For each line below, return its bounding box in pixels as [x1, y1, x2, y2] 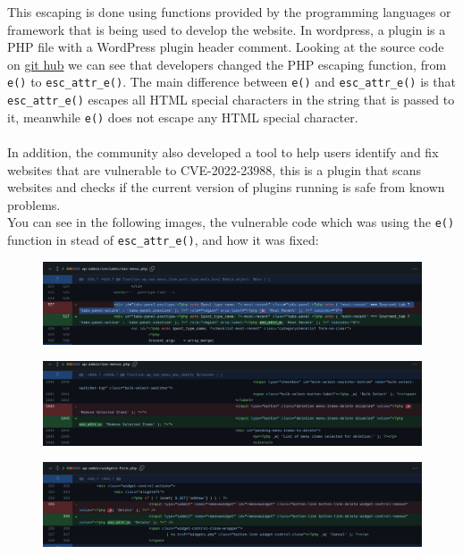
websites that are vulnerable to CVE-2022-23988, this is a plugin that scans [7, 160, 422, 179]
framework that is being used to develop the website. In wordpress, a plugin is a [7, 20, 446, 38]
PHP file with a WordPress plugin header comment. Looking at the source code [7, 38, 444, 56]
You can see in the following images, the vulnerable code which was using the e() [7, 213, 455, 231]
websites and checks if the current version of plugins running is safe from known [7, 178, 445, 197]
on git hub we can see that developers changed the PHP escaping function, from [7, 55, 447, 73]
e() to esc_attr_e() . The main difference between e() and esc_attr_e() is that [7, 72, 456, 91]
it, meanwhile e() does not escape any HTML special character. [7, 107, 358, 126]
